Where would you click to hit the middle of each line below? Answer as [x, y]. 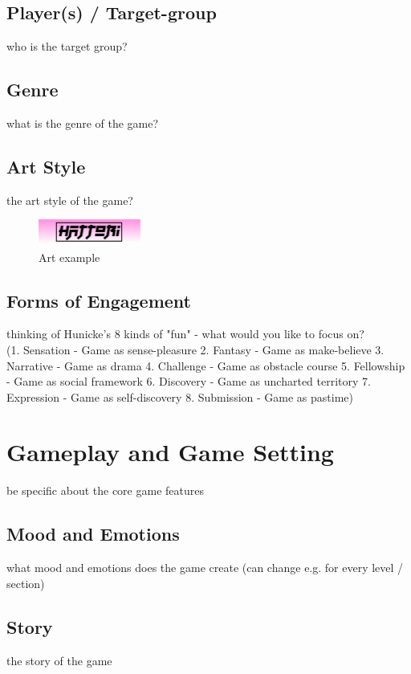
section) [26, 583]
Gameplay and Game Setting [170, 452]
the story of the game [59, 660]
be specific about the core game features [105, 490]
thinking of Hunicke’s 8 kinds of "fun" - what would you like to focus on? [185, 334]
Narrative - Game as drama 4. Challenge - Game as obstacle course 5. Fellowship [206, 365]
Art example [69, 257]
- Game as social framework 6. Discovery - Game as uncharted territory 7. [189, 381]
